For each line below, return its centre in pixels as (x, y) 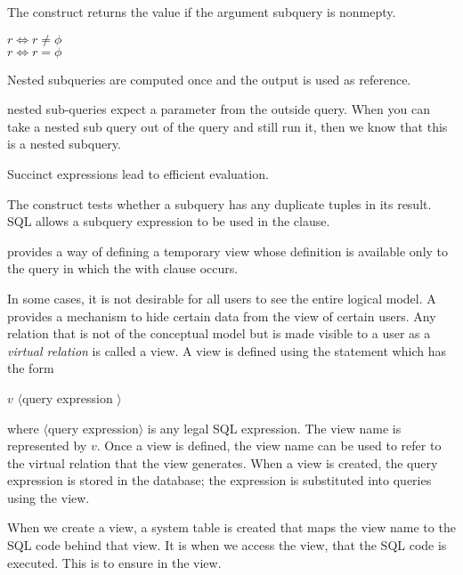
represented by (47, 445)
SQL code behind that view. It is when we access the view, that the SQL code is (227, 545)
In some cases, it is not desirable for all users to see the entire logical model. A (222, 298)
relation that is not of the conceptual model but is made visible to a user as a (219, 333)
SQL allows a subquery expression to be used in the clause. (169, 221)
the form (31, 368)
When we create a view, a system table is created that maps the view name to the (231, 527)
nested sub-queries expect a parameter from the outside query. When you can (219, 109)
